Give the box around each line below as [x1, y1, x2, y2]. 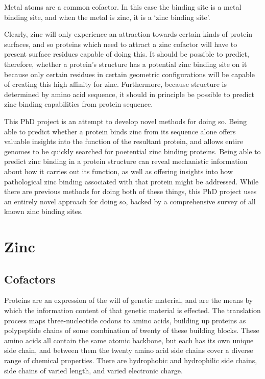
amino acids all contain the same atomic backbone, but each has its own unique [4, 335, 254, 345]
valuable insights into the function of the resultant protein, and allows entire [4, 136, 243, 147]
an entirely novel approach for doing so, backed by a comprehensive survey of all [4, 196, 256, 206]
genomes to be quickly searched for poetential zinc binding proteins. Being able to [4, 146, 261, 156]
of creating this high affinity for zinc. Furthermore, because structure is [4, 79, 227, 89]
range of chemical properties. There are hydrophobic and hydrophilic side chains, [4, 355, 257, 366]
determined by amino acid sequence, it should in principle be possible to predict [4, 88, 255, 99]
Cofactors [4, 271, 56, 287]
